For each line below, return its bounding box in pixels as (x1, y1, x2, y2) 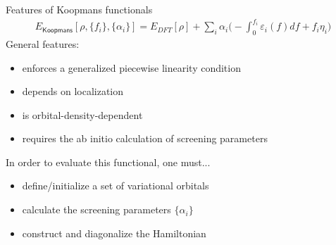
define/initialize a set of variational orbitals (22, 178, 209, 193)
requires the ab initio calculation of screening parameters (22, 131, 268, 146)
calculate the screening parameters (22, 202, 171, 217)
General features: (6, 36, 80, 51)
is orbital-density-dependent (22, 107, 143, 122)
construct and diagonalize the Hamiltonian (22, 225, 206, 240)
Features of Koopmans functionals (6, 2, 153, 16)
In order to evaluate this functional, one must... (6, 154, 211, 169)
